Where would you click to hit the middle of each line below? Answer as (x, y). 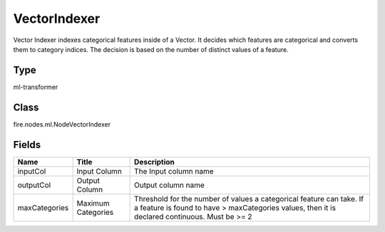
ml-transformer (36, 87)
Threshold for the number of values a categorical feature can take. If (249, 199)
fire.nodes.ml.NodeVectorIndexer (62, 124)
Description (154, 162)
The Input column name (174, 171)
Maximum (93, 203)
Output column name (169, 185)
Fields (27, 145)
